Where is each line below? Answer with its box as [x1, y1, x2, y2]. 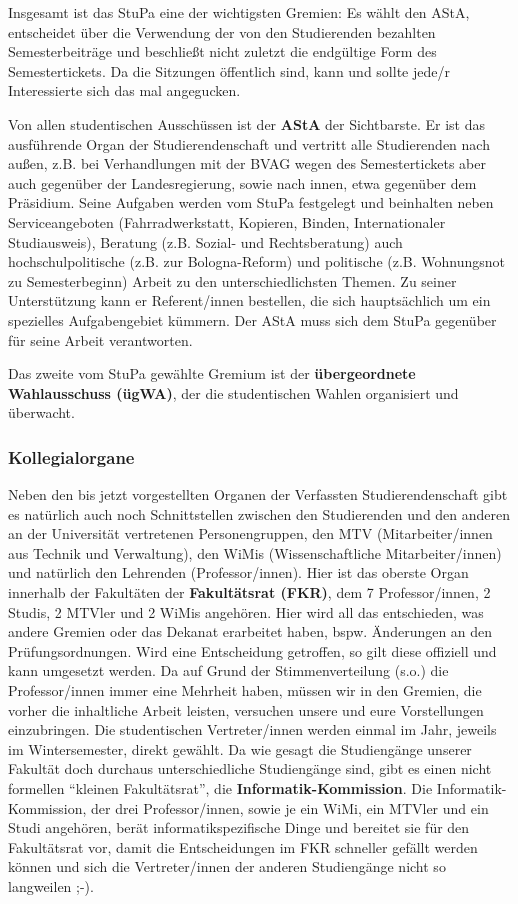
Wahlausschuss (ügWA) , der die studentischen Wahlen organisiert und [8, 382, 459, 403]
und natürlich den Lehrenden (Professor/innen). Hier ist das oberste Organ [8, 562, 469, 583]
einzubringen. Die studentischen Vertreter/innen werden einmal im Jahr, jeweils [8, 719, 497, 740]
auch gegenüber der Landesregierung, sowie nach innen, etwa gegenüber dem [8, 172, 477, 193]
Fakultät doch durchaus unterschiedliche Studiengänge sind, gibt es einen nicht [8, 758, 492, 779]
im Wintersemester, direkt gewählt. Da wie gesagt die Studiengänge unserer [8, 738, 472, 759]
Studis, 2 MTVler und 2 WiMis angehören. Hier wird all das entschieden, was [8, 601, 484, 622]
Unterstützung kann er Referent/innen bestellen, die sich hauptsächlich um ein [8, 290, 491, 311]
